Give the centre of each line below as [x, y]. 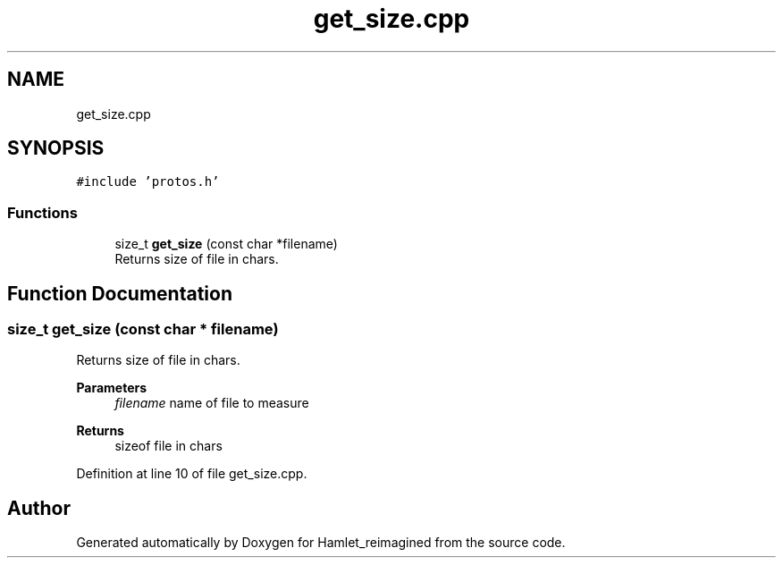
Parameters [112, 388]
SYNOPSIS [56, 148]
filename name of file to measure [212, 403]
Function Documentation [120, 293]
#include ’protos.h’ [148, 182]
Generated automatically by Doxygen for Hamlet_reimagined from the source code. [321, 543]
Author [39, 508]
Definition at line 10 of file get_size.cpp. [192, 474]
